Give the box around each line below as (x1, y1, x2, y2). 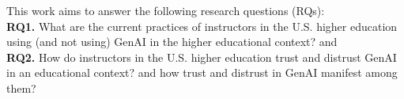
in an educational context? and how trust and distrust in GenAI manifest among (6, 64, 398, 81)
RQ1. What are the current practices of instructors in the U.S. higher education (6, 17, 398, 34)
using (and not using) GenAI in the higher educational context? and (6, 33, 338, 50)
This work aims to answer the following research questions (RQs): (6, 2, 325, 18)
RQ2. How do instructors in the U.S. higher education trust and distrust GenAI (6, 48, 397, 65)
